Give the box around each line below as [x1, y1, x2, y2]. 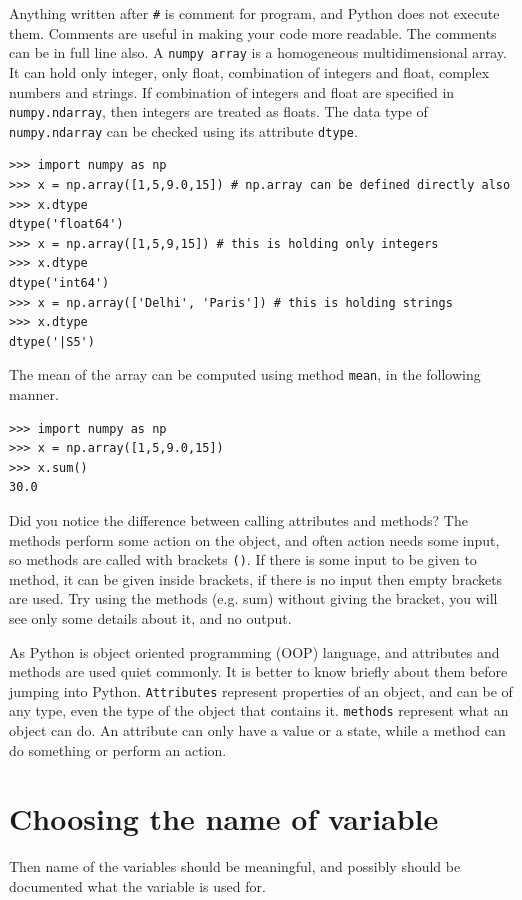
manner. [9, 384, 59, 404]
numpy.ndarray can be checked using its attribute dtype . [9, 120, 358, 141]
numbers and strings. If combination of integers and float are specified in [9, 81, 455, 102]
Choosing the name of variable [9, 798, 439, 839]
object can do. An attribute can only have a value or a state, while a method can [9, 720, 506, 741]
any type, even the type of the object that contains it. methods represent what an [9, 700, 509, 721]
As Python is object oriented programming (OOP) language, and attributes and [9, 641, 500, 662]
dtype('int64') [9, 275, 110, 290]
